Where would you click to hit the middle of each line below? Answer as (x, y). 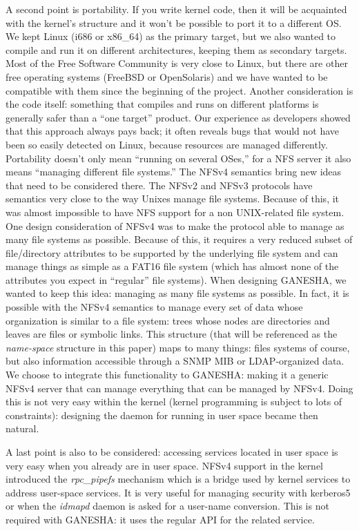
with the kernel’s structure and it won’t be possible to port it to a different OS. (174, 22)
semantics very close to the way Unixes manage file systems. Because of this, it (173, 199)
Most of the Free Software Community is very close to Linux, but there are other (177, 63)
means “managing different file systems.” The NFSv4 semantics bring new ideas (174, 172)
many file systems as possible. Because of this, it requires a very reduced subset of (179, 239)
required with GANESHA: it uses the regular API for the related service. (160, 519)
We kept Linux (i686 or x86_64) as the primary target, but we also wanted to (171, 36)
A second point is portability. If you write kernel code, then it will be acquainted (176, 9)
